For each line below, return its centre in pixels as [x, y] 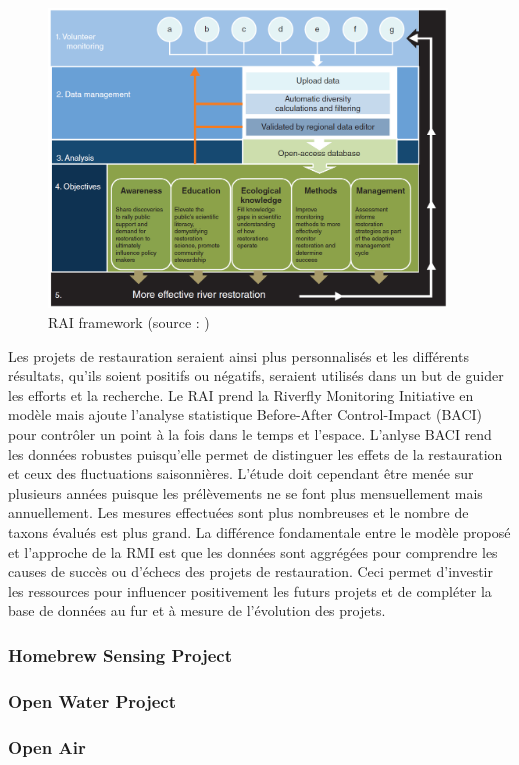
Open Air [47, 746]
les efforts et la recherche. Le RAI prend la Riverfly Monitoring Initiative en [241, 394]
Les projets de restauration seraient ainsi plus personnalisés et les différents [238, 355]
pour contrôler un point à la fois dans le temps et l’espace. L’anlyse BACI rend [250, 433]
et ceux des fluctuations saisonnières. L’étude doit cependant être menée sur [241, 473]
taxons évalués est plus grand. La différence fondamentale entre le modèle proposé [259, 531]
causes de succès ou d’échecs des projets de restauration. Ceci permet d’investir [250, 571]
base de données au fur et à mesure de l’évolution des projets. [197, 610]
